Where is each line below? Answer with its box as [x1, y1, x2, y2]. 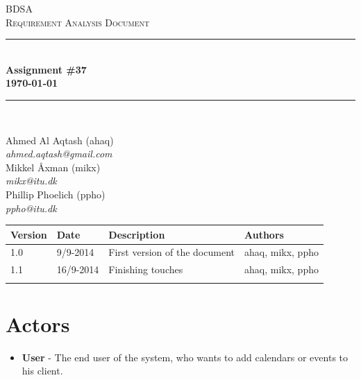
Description [108, 227, 165, 241]
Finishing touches [108, 262, 183, 277]
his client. [22, 363, 63, 378]
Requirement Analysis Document [6, 15, 150, 29]
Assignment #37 [6, 62, 87, 76]
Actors [6, 309, 70, 338]
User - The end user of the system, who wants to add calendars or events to [22, 349, 349, 364]
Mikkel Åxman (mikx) [6, 159, 101, 174]
